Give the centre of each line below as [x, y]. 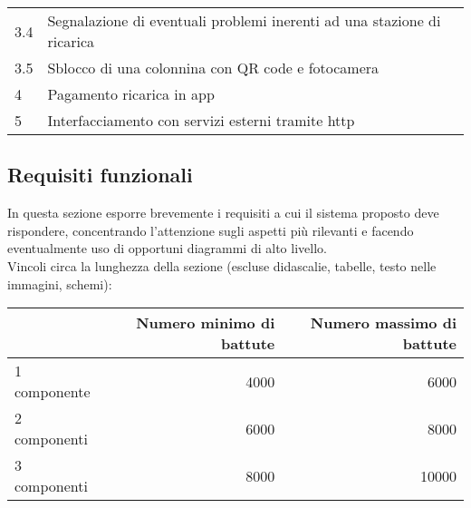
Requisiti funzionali [100, 175]
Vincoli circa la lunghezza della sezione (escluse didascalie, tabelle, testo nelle [222, 265]
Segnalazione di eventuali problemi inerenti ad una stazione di [244, 20]
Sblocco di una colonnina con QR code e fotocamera [213, 68]
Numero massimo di [383, 323]
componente [53, 392]
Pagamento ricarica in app [131, 94]
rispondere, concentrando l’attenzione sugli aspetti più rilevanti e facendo [211, 230]
